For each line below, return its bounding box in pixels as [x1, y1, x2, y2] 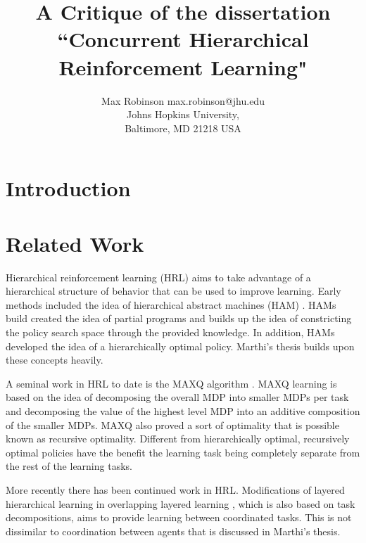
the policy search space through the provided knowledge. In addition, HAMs [6, 324, 335, 339]
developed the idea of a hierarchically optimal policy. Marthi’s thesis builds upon [6, 338, 355, 353]
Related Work [6, 229, 144, 257]
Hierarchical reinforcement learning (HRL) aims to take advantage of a [6, 269, 311, 284]
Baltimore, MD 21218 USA [125, 120, 241, 135]
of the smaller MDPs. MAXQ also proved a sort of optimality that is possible [6, 417, 339, 432]
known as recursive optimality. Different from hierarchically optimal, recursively [6, 431, 350, 446]
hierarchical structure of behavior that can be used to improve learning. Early [6, 283, 341, 298]
